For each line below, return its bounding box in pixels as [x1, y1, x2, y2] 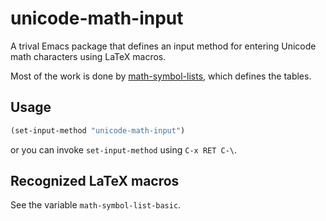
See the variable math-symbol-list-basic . [10, 199, 182, 211]
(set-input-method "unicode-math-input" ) [10, 125, 186, 136]
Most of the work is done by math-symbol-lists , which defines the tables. [10, 70, 312, 82]
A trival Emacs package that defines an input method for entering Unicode [10, 40, 317, 52]
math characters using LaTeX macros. [10, 50, 167, 62]
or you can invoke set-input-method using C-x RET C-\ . [10, 143, 238, 156]
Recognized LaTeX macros [10, 173, 180, 190]
